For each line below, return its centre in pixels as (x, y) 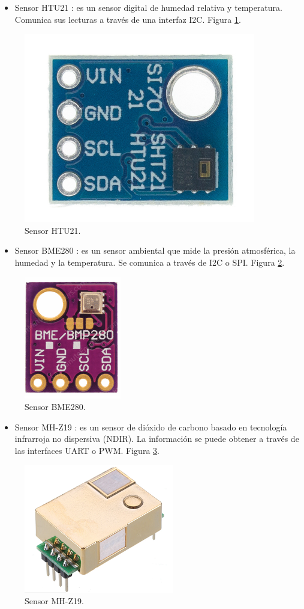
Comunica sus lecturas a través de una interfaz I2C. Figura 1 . (128, 19)
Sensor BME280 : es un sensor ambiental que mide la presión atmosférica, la (155, 250)
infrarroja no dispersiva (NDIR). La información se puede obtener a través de (157, 439)
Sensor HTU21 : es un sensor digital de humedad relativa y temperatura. (148, 7)
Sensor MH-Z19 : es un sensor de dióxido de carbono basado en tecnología (151, 427)
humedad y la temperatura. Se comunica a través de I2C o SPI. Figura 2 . (150, 262)
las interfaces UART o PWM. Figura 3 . (87, 450)
